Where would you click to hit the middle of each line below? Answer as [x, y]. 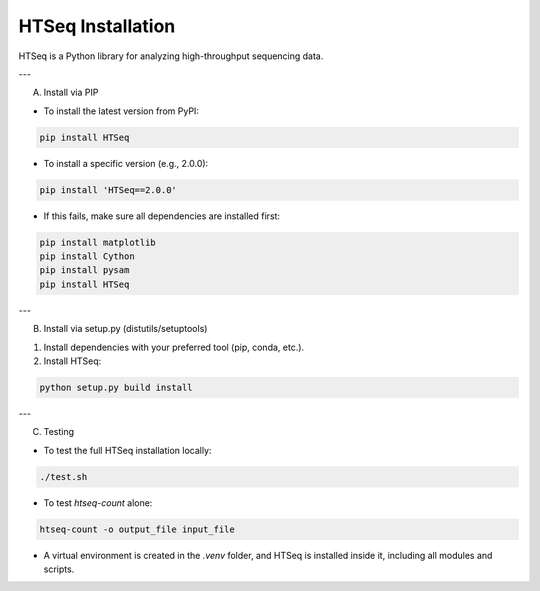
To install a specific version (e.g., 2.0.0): [126, 163]
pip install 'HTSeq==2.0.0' [108, 189]
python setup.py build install [116, 387]
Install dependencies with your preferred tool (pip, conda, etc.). [174, 347]
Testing [59, 432]
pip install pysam [84, 270]
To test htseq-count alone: [98, 502]
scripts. [59, 569]
